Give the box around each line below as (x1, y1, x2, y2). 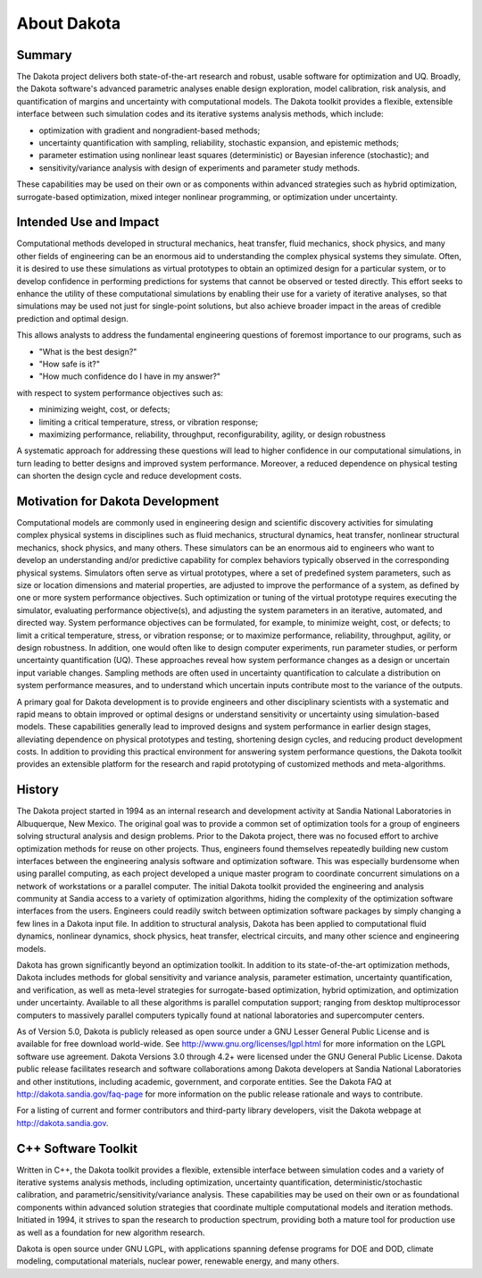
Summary (16, 47, 72, 63)
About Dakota (16, 13, 120, 33)
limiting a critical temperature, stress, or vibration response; (38, 416, 259, 427)
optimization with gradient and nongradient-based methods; (38, 125, 261, 136)
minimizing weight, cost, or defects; (38, 404, 170, 415)
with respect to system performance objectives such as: (16, 387, 223, 398)
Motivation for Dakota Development (16, 493, 220, 509)
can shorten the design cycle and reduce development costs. (16, 470, 242, 482)
